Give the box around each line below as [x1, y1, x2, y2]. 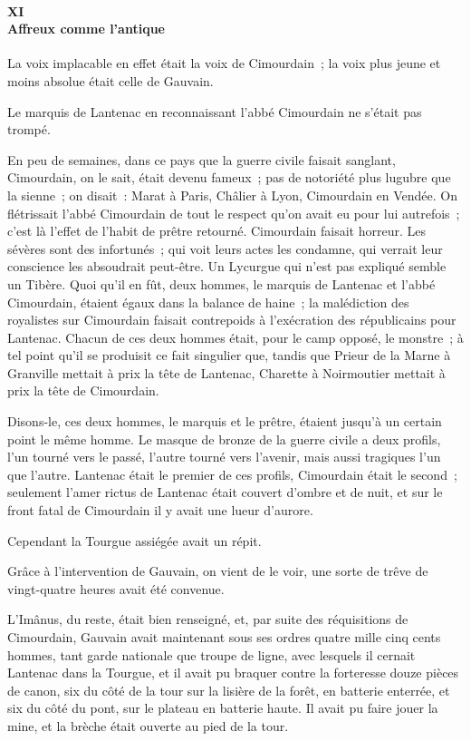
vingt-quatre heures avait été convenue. [7, 579, 225, 598]
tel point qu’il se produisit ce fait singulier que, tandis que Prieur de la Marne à [7, 346, 451, 365]
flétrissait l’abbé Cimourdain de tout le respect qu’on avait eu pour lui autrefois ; [7, 203, 460, 222]
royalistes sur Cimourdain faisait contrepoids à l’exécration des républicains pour [7, 310, 457, 329]
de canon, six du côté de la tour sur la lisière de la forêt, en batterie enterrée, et [7, 680, 450, 699]
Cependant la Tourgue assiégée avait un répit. [7, 531, 262, 550]
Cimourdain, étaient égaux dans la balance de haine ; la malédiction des [7, 292, 409, 311]
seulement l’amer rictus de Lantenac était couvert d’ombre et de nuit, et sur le [7, 483, 443, 502]
